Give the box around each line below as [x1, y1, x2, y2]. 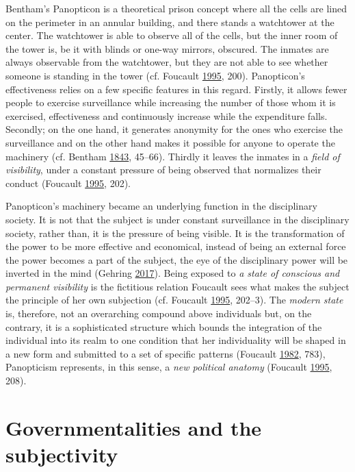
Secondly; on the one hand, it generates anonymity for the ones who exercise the [5, 122, 343, 136]
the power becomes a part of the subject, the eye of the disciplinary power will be [5, 252, 348, 266]
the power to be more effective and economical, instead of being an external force [5, 239, 346, 253]
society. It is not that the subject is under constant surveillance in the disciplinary [5, 212, 350, 226]
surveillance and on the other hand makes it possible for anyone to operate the [5, 135, 335, 149]
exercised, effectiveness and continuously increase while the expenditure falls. [5, 108, 328, 123]
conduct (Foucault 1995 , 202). [5, 175, 131, 190]
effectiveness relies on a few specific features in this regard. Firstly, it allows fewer [5, 82, 347, 96]
